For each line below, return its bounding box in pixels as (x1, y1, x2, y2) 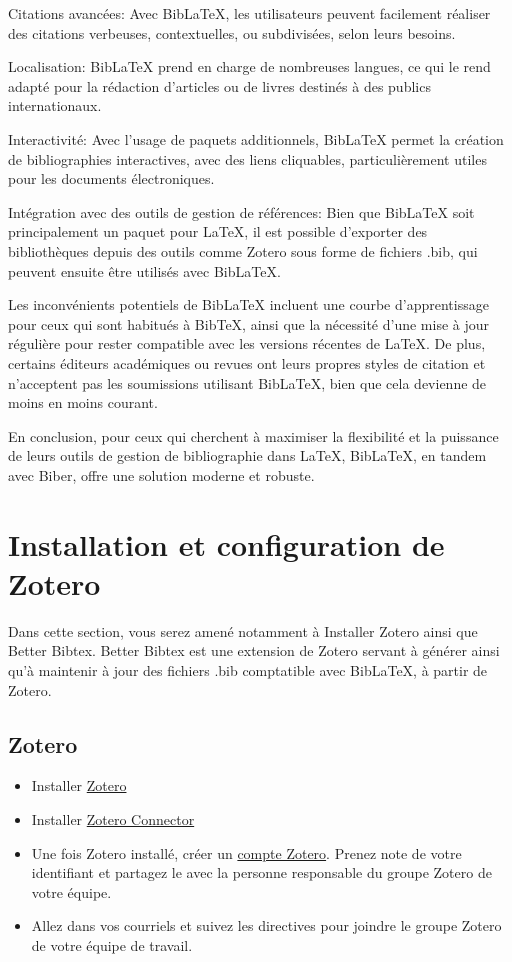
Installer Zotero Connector (31, 808, 195, 829)
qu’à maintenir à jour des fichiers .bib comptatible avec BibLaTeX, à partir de (8, 659, 488, 680)
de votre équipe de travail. (31, 934, 193, 955)
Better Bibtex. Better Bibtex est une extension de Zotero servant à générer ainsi (8, 640, 500, 661)
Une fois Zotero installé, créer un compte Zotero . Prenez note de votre (31, 842, 462, 863)
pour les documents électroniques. (8, 168, 215, 189)
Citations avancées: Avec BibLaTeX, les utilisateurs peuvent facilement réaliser (8, 3, 491, 23)
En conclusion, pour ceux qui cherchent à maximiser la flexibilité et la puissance (8, 425, 499, 446)
